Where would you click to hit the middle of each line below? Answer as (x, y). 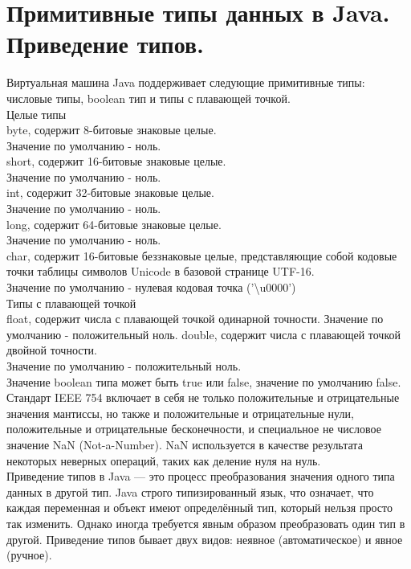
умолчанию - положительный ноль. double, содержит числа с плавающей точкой (203, 334)
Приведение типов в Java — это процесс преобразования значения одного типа (201, 476)
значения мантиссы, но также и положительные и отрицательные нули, (180, 413)
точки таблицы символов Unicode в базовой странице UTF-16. (161, 271)
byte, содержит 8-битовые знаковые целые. (112, 130)
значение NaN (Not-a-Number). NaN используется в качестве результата (185, 444)
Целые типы (37, 114)
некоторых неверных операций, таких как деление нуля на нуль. (164, 460)
